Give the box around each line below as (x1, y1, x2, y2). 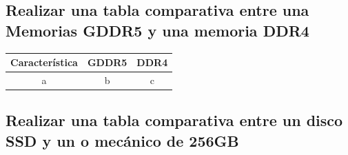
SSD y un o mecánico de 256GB (6, 130, 239, 151)
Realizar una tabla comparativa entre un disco (6, 110, 343, 131)
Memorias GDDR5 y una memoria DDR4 (6, 19, 309, 41)
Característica (10, 55, 78, 70)
